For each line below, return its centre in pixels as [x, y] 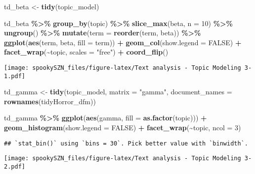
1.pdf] [15, 76]
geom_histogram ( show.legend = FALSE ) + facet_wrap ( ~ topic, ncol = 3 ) [123, 128]
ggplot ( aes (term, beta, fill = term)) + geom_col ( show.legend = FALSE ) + [123, 42]
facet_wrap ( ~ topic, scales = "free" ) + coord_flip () [86, 52]
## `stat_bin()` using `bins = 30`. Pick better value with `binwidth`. [126, 143]
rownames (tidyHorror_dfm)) [50, 101]
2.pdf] [15, 166]
